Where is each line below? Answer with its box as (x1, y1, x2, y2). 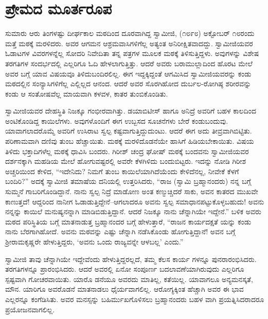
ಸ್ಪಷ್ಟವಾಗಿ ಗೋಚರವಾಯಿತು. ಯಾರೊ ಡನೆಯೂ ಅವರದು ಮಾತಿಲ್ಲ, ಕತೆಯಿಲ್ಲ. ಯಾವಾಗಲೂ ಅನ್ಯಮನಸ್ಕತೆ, (5, 273, 253, 284)
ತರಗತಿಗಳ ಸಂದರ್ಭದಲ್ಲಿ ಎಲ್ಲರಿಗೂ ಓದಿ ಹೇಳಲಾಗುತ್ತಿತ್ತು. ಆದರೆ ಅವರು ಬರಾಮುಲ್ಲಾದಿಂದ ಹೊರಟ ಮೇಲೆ (5, 58, 253, 68)
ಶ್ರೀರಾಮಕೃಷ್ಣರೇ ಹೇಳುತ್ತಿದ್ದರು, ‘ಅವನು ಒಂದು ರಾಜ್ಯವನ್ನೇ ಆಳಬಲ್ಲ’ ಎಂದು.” (5, 236, 184, 247)
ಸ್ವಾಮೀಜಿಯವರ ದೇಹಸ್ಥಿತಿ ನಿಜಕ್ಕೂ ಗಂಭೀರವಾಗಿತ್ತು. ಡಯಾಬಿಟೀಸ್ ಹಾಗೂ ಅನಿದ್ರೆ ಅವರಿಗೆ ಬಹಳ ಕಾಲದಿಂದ (5, 105, 256, 116)
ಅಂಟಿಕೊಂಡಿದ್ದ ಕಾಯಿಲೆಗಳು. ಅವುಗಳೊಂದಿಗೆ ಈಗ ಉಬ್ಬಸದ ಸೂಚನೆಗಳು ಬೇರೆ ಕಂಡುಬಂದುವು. (5, 115, 228, 126)
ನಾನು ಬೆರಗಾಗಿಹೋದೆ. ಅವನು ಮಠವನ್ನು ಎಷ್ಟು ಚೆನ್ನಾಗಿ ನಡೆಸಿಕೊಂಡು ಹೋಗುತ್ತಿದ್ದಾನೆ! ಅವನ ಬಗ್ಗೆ (5, 226, 236, 237)
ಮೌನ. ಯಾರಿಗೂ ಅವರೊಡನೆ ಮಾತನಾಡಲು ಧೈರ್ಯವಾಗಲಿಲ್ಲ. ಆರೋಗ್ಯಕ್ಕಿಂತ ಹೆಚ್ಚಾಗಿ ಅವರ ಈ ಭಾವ (5, 284, 244, 294)
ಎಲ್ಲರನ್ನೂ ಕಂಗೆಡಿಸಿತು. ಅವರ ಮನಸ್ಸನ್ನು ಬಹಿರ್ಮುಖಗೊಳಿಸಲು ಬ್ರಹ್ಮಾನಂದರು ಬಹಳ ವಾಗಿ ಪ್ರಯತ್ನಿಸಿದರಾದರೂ (5, 293, 264, 304)
